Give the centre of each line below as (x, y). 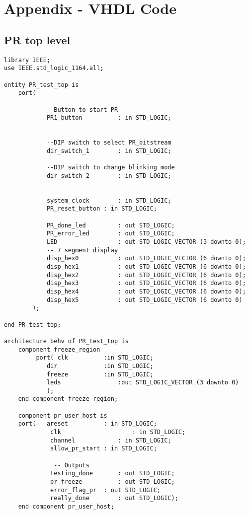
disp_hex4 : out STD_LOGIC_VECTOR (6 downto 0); (146, 291)
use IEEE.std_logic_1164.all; (54, 68)
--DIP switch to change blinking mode (111, 168)
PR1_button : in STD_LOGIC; (109, 118)
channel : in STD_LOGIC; (111, 440)
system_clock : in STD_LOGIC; (109, 200)
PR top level (37, 39)
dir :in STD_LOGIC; (100, 366)
